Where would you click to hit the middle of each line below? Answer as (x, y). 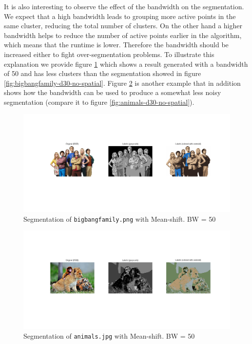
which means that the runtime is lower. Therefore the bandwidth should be (116, 45)
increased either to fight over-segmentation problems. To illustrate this (109, 54)
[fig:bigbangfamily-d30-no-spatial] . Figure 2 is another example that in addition (122, 83)
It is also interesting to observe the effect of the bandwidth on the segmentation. (124, 6)
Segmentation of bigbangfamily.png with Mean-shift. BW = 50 (120, 219)
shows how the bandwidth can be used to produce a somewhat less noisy (113, 92)
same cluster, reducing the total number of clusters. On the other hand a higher (123, 26)
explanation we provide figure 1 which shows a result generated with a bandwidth (126, 64)
